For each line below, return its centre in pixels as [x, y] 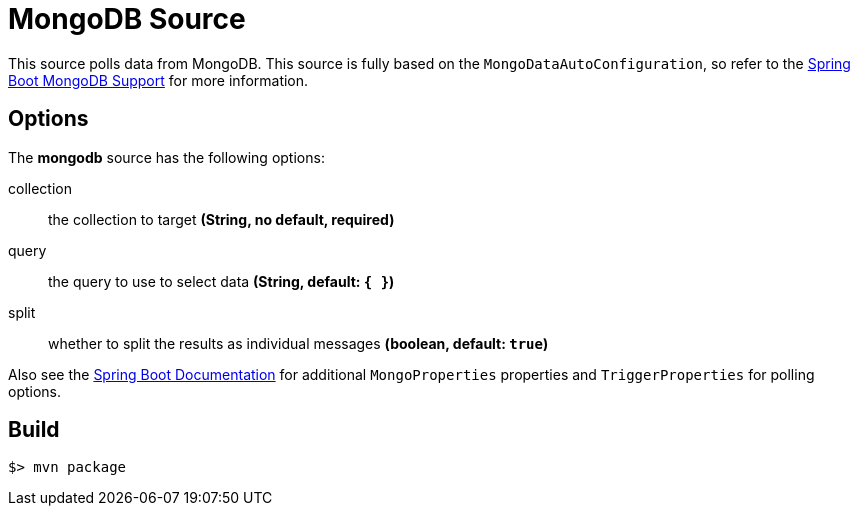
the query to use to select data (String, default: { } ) [221, 281]
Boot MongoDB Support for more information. [158, 80]
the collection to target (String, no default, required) [221, 219]
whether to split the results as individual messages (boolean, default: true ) [298, 343]
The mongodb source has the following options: [166, 157]
